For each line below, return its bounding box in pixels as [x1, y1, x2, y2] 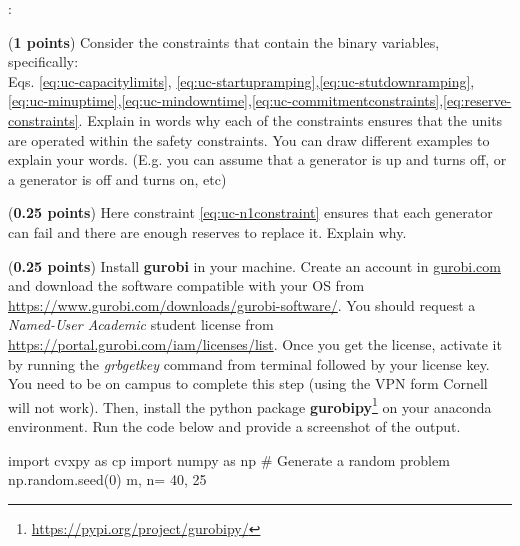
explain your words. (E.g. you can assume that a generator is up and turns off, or [8, 149, 507, 170]
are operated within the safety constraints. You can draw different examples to [8, 129, 490, 150]
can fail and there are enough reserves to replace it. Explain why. [8, 221, 407, 242]
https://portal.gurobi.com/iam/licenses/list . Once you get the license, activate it [8, 333, 502, 354]
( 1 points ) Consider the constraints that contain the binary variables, [8, 31, 440, 52]
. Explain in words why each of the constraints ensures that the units [78, 109, 503, 130]
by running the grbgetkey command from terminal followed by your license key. [8, 353, 490, 374]
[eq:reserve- [443, 90, 512, 111]
